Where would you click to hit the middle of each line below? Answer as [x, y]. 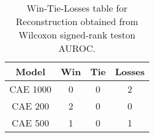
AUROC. [77, 48]
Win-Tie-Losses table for [77, 8]
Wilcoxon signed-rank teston [77, 35]
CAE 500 [30, 123]
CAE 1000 [30, 89]
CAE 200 [30, 106]
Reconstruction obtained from [77, 21]
